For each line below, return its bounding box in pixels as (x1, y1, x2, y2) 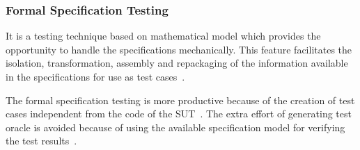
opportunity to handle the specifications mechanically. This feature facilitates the (6, 42, 352, 56)
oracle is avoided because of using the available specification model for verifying (6, 119, 345, 134)
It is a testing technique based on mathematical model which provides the (6, 28, 321, 43)
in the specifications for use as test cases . (6, 69, 185, 83)
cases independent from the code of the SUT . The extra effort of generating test (6, 106, 352, 121)
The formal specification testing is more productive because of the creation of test (6, 92, 355, 107)
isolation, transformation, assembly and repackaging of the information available (6, 56, 348, 70)
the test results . (6, 133, 77, 148)
